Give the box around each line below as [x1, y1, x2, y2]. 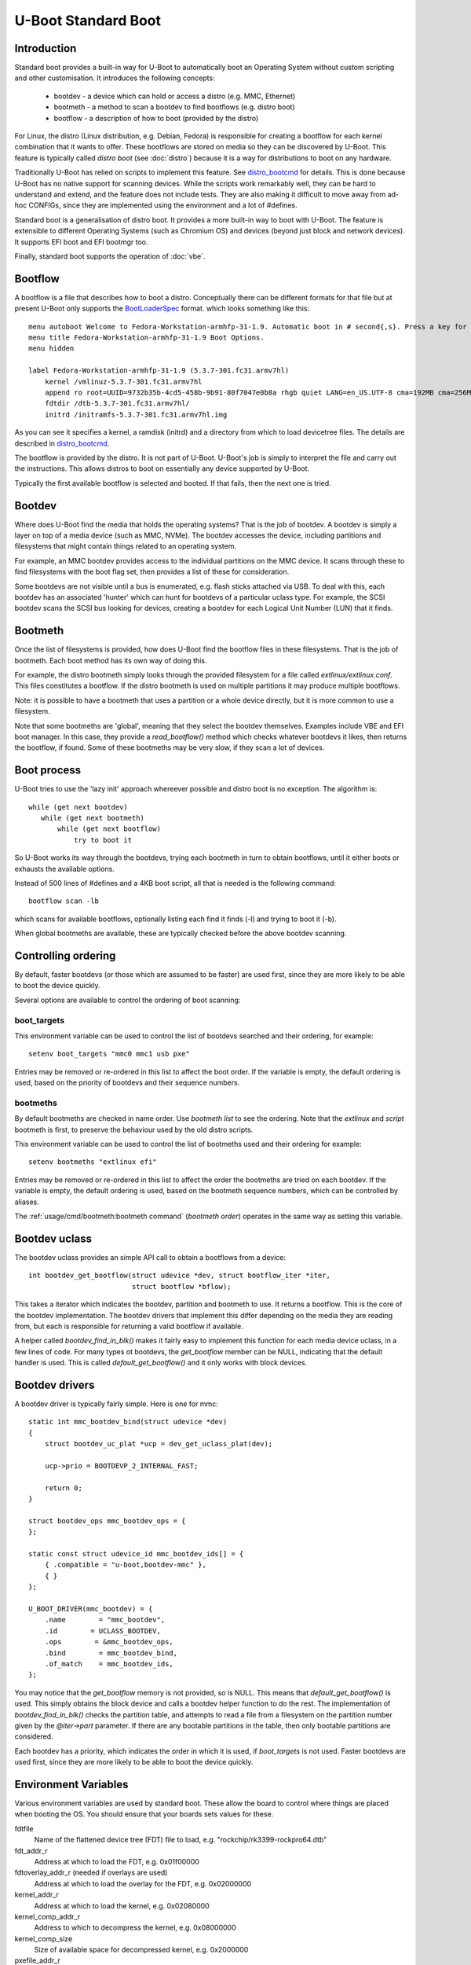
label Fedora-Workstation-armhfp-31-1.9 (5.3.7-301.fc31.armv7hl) [28, 366, 290, 375]
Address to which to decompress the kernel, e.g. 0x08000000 [34, 1923, 236, 1933]
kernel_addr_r [14, 1890, 59, 1900]
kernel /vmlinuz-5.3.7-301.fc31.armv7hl [44, 377, 203, 386]
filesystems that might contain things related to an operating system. [14, 542, 237, 551]
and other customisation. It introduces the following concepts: [14, 73, 215, 83]
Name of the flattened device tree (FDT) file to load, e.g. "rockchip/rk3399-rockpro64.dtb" [34, 1835, 327, 1845]
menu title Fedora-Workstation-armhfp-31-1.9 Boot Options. [28, 333, 265, 342]
